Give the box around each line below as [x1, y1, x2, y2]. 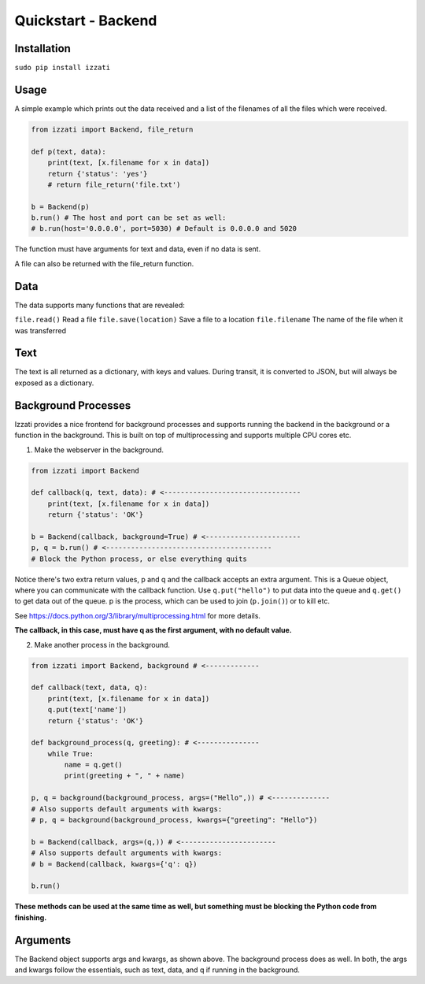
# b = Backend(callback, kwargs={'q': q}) [31, 860, 198, 868]
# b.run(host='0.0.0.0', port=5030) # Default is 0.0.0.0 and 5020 [31, 225, 297, 233]
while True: [47, 749, 94, 758]
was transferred [14, 325, 67, 335]
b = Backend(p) [31, 202, 90, 211]
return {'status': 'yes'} [47, 169, 148, 178]
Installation [14, 42, 71, 55]
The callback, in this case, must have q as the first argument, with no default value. [14, 626, 293, 635]
